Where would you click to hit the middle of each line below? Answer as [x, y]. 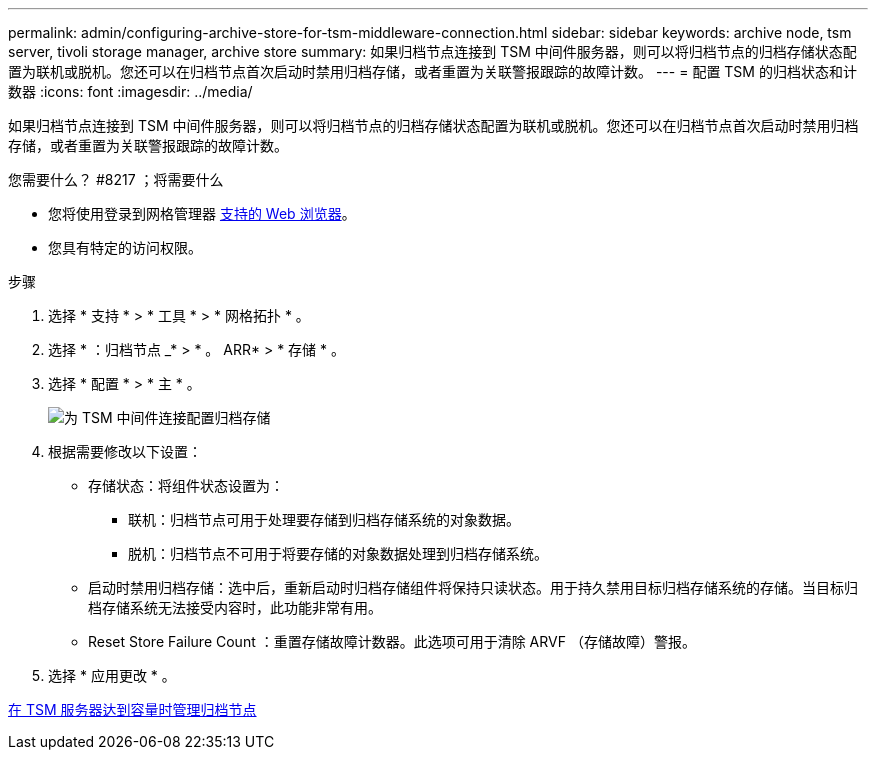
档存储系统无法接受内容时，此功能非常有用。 [235, 607]
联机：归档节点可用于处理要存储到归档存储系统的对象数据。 [324, 519]
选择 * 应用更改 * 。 [112, 675]
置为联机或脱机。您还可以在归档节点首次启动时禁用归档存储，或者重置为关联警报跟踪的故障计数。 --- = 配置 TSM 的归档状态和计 [432, 71]
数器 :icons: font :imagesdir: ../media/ [130, 91]
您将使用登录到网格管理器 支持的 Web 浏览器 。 [202, 213]
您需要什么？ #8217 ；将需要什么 [116, 179]
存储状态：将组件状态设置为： [186, 485]
